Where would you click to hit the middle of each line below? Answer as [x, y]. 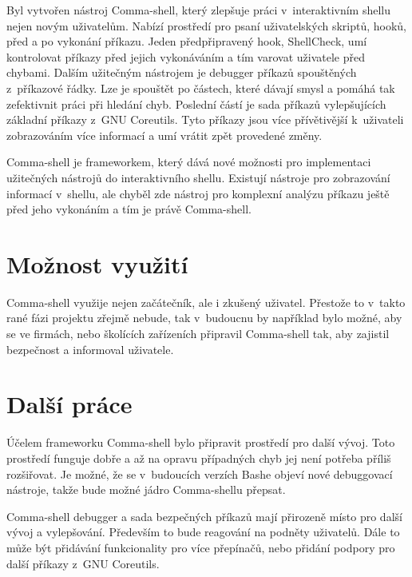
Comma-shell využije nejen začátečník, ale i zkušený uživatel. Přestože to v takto [206, 302]
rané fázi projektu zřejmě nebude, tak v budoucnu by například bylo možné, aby [204, 318]
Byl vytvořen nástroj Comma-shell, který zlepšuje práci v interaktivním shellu [198, 10]
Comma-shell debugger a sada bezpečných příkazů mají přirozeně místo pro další [204, 516]
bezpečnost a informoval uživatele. [90, 349]
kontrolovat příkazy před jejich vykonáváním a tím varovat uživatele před [186, 56]
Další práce [69, 404]
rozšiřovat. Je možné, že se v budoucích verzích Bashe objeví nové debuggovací [200, 474]
